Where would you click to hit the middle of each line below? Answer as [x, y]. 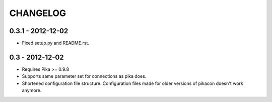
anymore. [32, 90]
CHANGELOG [38, 13]
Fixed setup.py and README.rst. [55, 43]
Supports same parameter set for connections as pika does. [84, 76]
